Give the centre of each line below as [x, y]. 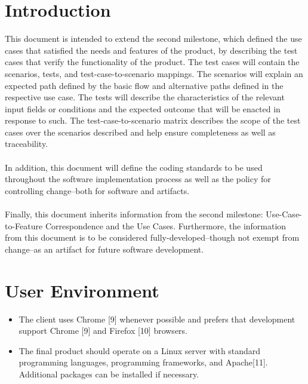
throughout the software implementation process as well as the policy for [138, 179]
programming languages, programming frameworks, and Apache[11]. [143, 362]
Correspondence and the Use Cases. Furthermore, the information [166, 225]
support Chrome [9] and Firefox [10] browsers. [103, 331]
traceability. [27, 144]
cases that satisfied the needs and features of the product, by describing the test [151, 50]
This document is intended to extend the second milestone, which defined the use [153, 39]
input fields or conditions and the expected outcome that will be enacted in [143, 108]
